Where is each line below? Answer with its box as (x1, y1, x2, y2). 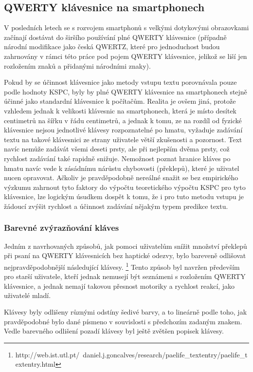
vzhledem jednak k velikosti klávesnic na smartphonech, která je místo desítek (4, 105, 236, 115)
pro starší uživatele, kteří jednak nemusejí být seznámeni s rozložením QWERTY (4, 271, 246, 281)
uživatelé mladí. (4, 290, 51, 300)
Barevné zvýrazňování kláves (4, 222, 119, 234)
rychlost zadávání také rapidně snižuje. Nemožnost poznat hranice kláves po (4, 153, 231, 163)
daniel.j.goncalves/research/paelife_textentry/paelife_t (83, 349, 248, 359)
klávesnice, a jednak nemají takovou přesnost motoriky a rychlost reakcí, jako (4, 280, 235, 291)
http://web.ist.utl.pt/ (15, 349, 80, 359)
